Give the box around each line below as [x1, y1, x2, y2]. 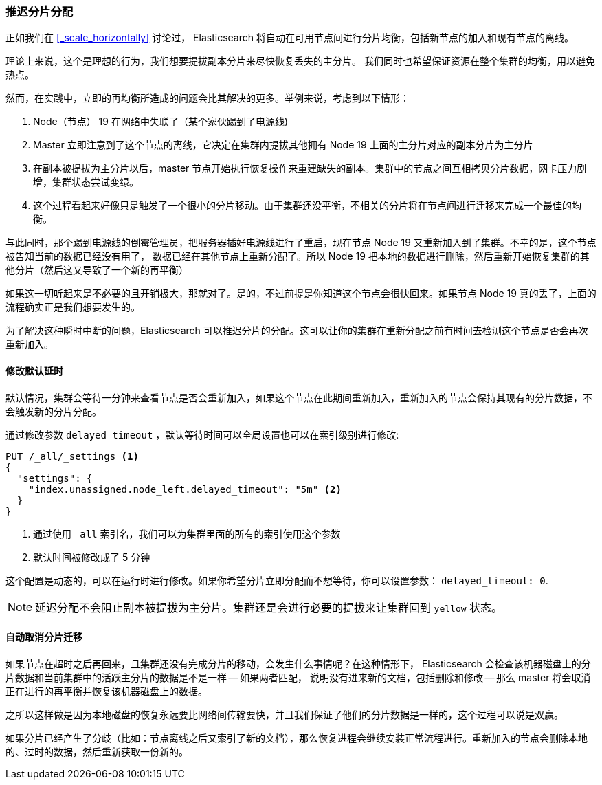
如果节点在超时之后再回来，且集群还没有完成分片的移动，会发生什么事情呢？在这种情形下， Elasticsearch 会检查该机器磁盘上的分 [5, 657, 591, 670]
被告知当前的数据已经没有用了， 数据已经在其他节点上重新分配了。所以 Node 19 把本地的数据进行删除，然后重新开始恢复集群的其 [5, 250, 590, 263]
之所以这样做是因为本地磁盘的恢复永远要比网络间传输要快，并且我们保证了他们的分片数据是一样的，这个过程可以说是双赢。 [5, 708, 564, 720]
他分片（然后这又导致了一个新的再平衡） [5, 264, 188, 276]
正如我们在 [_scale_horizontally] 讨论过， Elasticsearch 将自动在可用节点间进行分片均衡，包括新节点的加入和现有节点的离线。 [5, 32, 574, 44]
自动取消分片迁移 [5, 631, 82, 643]
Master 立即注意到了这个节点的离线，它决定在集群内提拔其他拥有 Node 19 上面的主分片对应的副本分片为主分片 [33, 139, 533, 151]
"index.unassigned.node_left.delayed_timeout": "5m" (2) [28, 483, 342, 495]
